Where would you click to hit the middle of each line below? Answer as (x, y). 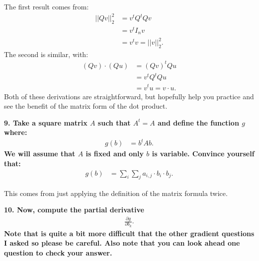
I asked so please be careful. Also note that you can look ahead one (122, 243)
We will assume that (40, 154)
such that (114, 122)
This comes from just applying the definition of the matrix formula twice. (116, 193)
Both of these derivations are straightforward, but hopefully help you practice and (129, 96)
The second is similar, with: (46, 54)
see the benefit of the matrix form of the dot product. (86, 106)
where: (16, 132)
